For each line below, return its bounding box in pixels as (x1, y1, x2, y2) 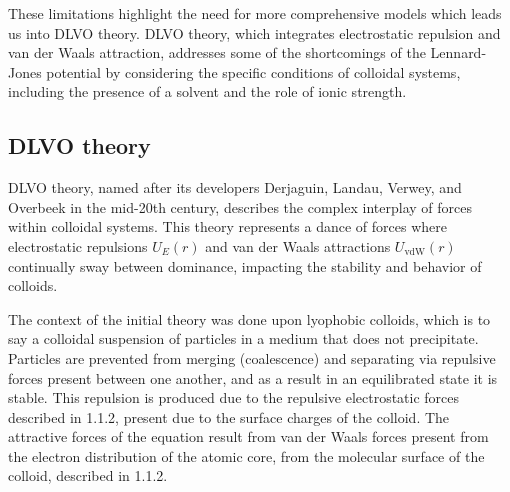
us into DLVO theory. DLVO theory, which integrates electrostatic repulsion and (8, 22, 501, 43)
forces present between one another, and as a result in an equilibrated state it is (8, 367, 498, 388)
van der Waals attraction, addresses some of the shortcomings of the (8, 42, 426, 63)
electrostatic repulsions (8, 235, 148, 256)
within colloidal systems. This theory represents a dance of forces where (8, 216, 447, 237)
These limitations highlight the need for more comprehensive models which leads (8, 3, 502, 23)
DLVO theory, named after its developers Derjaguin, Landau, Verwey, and (8, 177, 462, 198)
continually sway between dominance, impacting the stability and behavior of (8, 255, 482, 276)
